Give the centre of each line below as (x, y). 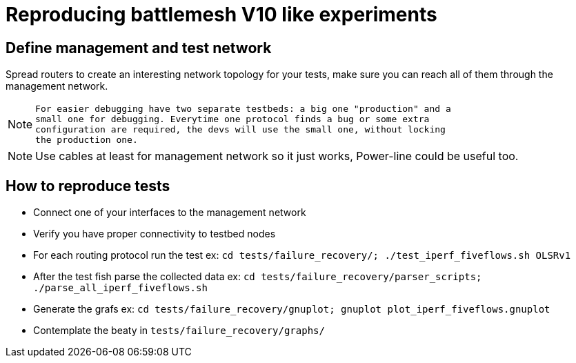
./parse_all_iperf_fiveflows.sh (120, 288)
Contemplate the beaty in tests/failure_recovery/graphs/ (179, 331)
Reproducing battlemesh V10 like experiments (221, 14)
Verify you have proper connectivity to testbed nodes (155, 234)
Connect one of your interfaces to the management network (170, 213)
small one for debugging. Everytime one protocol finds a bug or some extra (232, 119)
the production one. (87, 140)
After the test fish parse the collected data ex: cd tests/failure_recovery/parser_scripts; (258, 277)
